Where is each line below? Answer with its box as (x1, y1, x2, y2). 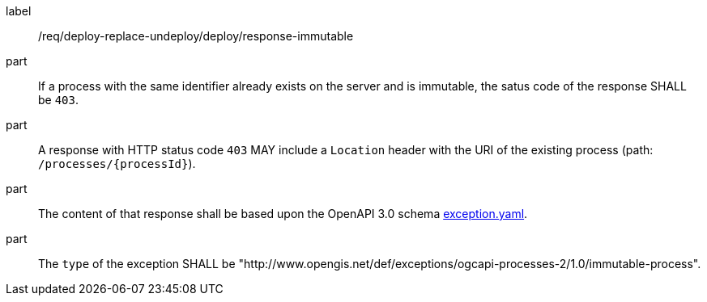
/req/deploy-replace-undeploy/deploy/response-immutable (38, 29, 354, 43)
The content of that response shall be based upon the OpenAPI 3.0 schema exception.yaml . (38, 207, 528, 220)
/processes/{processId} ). (38, 157, 196, 170)
